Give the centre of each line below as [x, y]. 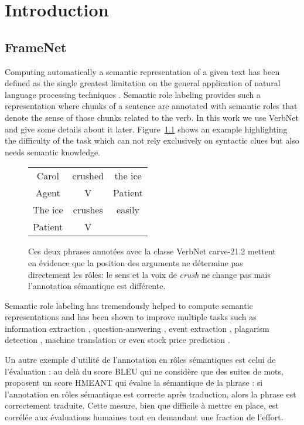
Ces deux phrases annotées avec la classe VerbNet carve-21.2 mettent [152, 251]
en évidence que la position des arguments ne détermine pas [136, 262]
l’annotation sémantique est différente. [97, 286]
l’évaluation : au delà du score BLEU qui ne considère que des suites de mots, [144, 371]
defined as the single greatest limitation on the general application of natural [143, 83]
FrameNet [36, 47]
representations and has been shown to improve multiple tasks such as [131, 317]
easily [128, 210]
